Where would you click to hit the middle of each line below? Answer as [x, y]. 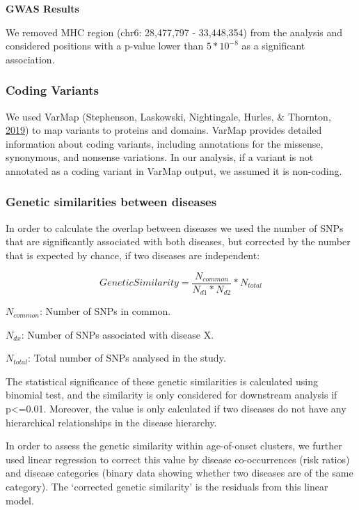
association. [30, 59]
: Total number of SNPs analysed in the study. [127, 358]
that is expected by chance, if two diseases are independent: [133, 255]
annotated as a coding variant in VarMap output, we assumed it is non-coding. [174, 170]
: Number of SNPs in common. [105, 311]
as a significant [273, 46]
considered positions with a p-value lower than [105, 46]
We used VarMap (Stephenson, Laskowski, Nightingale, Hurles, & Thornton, [168, 116]
